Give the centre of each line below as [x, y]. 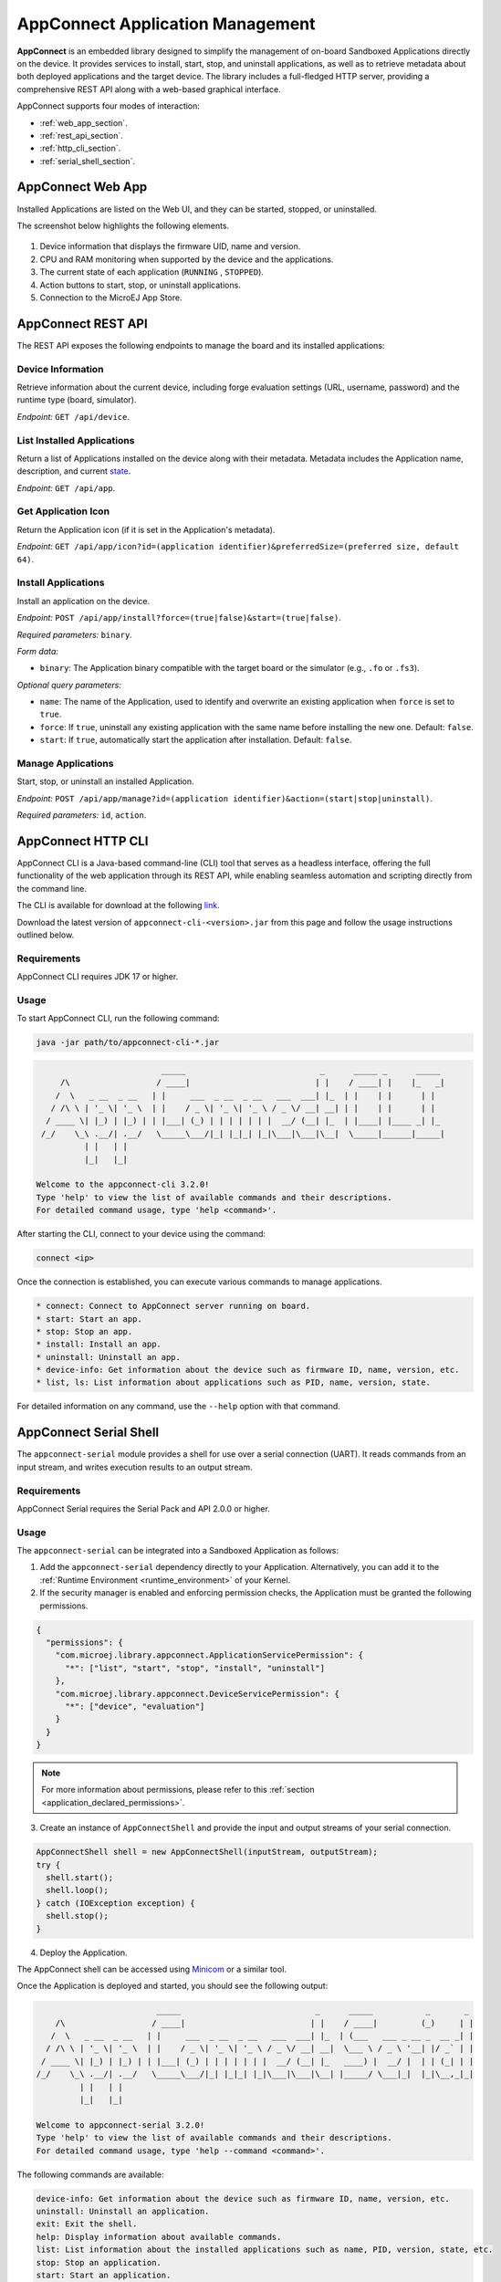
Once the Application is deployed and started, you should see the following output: [172, 1986]
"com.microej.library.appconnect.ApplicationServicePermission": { [209, 1655]
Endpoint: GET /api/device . [73, 416]
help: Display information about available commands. [159, 2237]
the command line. [52, 888]
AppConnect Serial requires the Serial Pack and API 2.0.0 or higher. [144, 1508]
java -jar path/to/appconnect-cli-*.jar [127, 1042]
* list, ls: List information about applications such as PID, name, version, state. [233, 1382]
